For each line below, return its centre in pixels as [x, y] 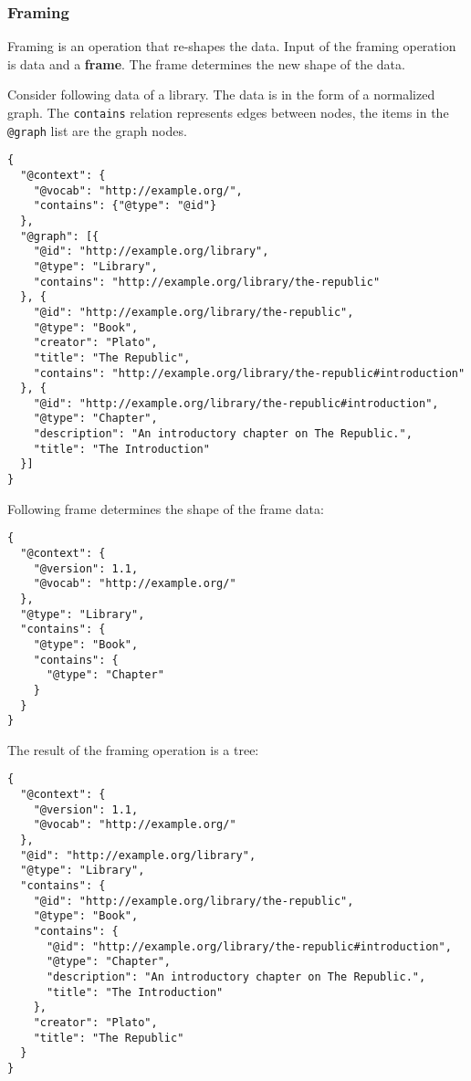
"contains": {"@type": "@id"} [125, 206]
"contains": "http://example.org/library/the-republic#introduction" [249, 373]
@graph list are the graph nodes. [97, 130]
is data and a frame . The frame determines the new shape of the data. [206, 63]
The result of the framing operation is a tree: [133, 749]
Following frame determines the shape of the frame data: [166, 508]
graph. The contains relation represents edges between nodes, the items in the [228, 112]
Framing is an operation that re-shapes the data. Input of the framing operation [232, 46]
